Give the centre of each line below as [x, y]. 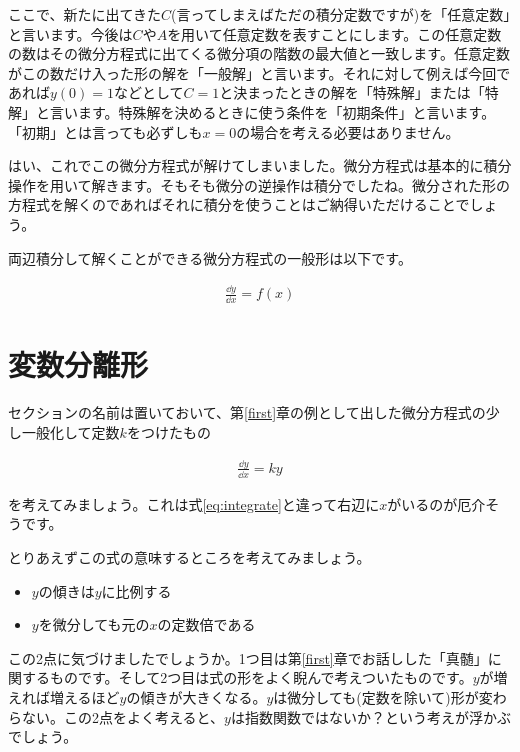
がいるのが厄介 [436, 503]
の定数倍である [206, 624]
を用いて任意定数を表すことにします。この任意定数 [334, 33]
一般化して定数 [70, 432]
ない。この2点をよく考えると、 [123, 716]
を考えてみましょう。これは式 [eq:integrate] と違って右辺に [194, 503]
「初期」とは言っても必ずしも [105, 131]
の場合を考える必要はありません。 [348, 131]
